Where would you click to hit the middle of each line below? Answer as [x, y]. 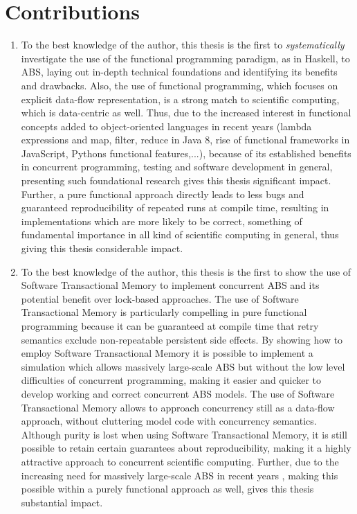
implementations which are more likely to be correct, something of [162, 221]
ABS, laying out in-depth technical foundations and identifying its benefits [179, 72]
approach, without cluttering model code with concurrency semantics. [169, 421]
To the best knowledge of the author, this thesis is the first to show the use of [186, 271]
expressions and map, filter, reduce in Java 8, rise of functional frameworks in [185, 140]
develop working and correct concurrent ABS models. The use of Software [178, 393]
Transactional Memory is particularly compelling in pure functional [164, 312]
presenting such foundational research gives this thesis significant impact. [176, 180]
